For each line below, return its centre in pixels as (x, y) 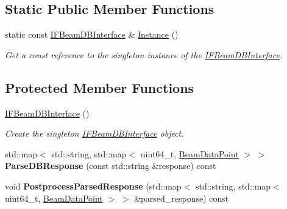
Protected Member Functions (100, 87)
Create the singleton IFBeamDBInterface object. (94, 133)
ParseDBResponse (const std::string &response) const (111, 166)
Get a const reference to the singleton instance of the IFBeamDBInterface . (144, 54)
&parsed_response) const (182, 198)
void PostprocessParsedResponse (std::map (93, 186)
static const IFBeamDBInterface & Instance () (92, 34)
